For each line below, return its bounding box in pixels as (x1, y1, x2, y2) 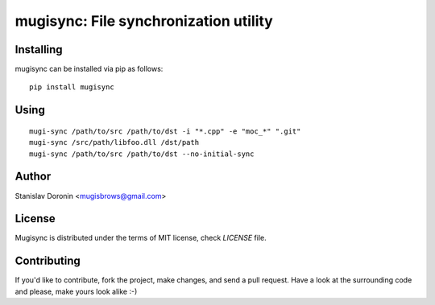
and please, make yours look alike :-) (14, 286, 138, 296)
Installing (14, 43, 64, 56)
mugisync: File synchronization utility (14, 12, 273, 30)
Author (14, 170, 52, 183)
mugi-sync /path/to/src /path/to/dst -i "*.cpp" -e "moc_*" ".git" (29, 126, 301, 136)
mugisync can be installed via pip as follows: (14, 64, 164, 74)
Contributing (14, 254, 81, 268)
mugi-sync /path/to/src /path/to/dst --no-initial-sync (29, 149, 255, 159)
